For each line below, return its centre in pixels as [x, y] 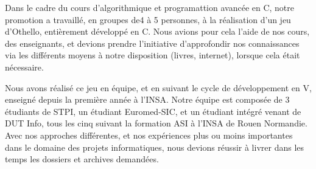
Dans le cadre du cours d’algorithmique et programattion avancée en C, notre [150, 7]
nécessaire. [24, 67]
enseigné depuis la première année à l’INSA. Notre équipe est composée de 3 [147, 99]
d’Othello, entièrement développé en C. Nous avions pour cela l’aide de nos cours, [157, 31]
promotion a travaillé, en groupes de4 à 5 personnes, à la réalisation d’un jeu [148, 19]
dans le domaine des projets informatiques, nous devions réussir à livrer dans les [155, 147]
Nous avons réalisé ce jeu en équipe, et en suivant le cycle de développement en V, [158, 87]
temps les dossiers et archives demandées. [82, 159]
